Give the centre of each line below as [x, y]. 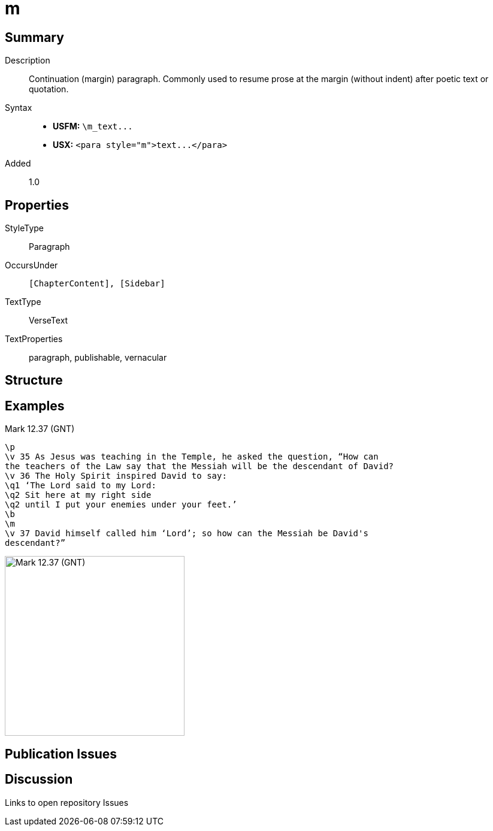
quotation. [49, 89]
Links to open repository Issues [67, 802]
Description [28, 61]
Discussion [39, 779]
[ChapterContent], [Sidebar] [97, 284]
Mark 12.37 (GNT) [40, 429]
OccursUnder [31, 265]
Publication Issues [61, 754]
